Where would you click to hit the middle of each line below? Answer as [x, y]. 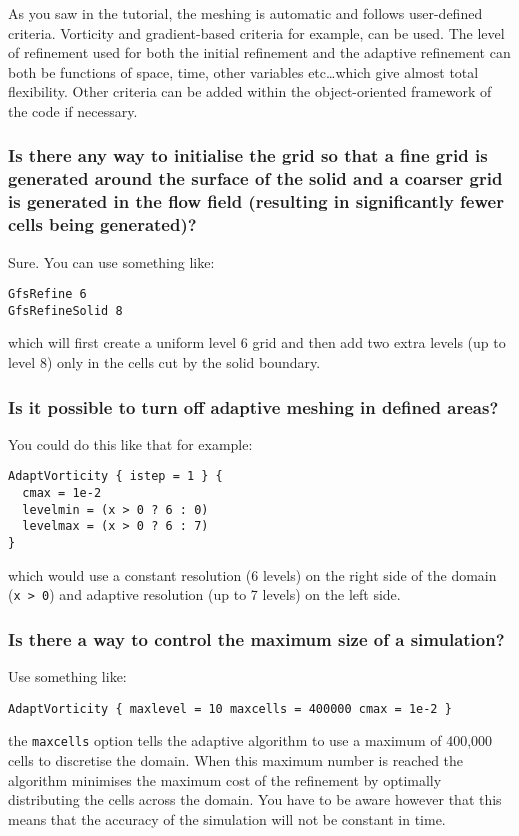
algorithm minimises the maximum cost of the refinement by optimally [225, 779]
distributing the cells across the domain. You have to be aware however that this [255, 799]
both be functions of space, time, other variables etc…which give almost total [243, 71]
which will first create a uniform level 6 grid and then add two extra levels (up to [257, 342]
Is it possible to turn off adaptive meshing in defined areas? [253, 406]
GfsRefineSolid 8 [65, 310]
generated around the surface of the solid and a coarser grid [255, 178]
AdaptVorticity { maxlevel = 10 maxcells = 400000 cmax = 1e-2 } [230, 708]
